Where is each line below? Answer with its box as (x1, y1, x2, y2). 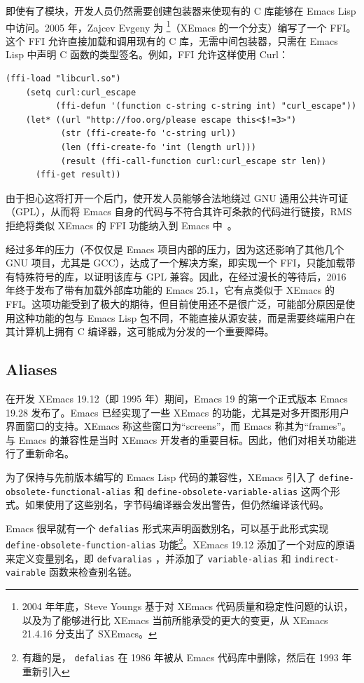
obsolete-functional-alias (6, 487, 131, 497)
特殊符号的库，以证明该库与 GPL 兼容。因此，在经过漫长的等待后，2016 (15, 269, 346, 283)
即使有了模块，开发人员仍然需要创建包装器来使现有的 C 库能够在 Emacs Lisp (6, 4, 356, 18)
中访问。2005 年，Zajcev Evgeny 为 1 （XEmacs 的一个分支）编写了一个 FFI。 (6, 18, 356, 34)
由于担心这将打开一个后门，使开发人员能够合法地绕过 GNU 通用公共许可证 (6, 190, 349, 205)
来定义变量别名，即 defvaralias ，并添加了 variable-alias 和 (6, 550, 291, 565)
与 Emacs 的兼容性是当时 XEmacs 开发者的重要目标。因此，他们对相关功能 (6, 432, 347, 447)
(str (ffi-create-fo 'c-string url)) (60, 128, 237, 139)
